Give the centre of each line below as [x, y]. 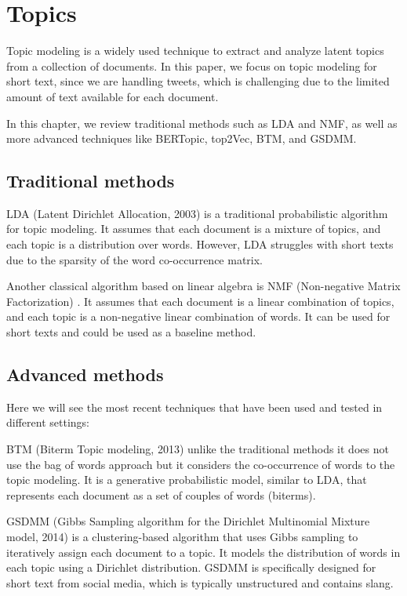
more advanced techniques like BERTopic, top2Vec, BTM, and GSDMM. [182, 138]
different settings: [48, 422]
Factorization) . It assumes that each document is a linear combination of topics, [200, 301]
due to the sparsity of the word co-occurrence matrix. [134, 259]
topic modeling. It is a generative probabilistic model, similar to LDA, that [187, 480]
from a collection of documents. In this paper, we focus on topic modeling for [192, 65]
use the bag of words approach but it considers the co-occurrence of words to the [201, 464]
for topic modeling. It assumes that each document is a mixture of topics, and [194, 229]
